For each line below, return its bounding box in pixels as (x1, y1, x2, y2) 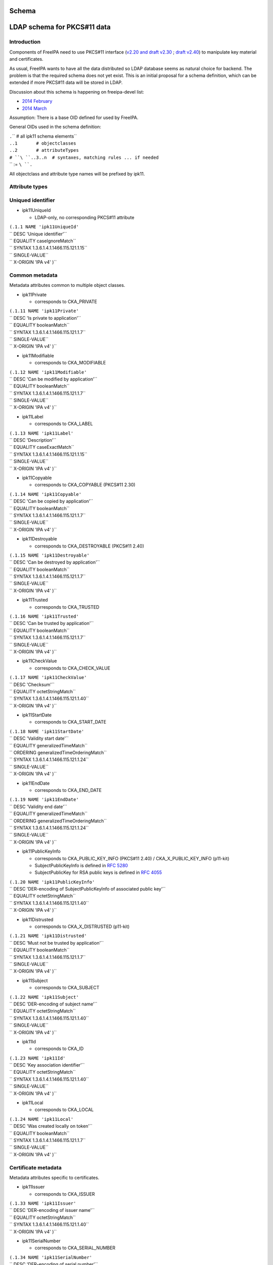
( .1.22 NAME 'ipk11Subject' (9, 994, 79, 1000)
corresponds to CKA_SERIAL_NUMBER (34, 1245, 116, 1251)
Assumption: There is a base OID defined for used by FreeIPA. (9, 114, 139, 120)
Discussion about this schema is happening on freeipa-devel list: (9, 89, 144, 95)
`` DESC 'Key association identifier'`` (9, 1062, 85, 1068)
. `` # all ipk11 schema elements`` (9, 133, 77, 139)
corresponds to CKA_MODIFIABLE (34, 360, 106, 366)
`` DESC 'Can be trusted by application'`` (9, 620, 94, 626)
